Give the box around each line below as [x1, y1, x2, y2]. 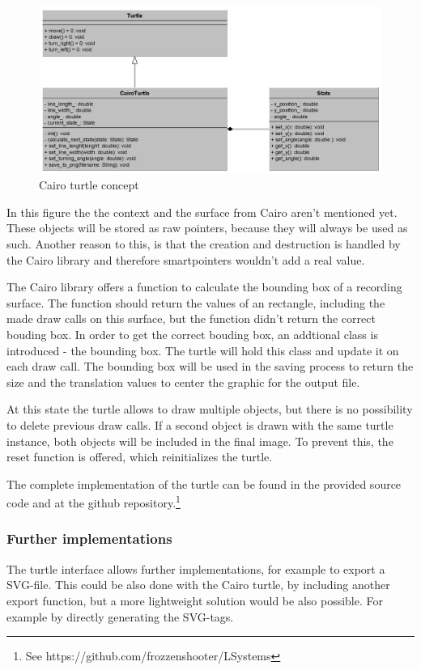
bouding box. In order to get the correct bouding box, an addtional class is [6, 325, 378, 342]
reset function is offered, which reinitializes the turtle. [6, 448, 273, 465]
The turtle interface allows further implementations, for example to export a [6, 560, 385, 577]
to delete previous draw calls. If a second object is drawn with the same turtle [6, 416, 393, 433]
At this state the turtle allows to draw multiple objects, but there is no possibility [6, 401, 413, 418]
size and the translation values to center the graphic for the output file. [6, 373, 360, 390]
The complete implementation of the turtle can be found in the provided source [6, 475, 402, 492]
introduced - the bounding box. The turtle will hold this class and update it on [6, 341, 399, 358]
